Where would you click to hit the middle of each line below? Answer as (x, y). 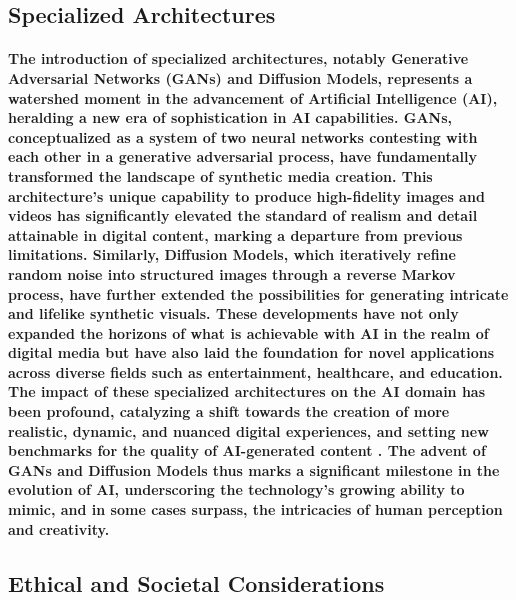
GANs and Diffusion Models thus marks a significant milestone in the (254, 469)
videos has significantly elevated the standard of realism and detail (243, 215)
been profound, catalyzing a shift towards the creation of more (229, 411)
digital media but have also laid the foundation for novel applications (251, 352)
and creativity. (59, 528)
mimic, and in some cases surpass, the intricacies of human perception (255, 509)
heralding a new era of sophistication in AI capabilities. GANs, (230, 117)
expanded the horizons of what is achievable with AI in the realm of (248, 332)
